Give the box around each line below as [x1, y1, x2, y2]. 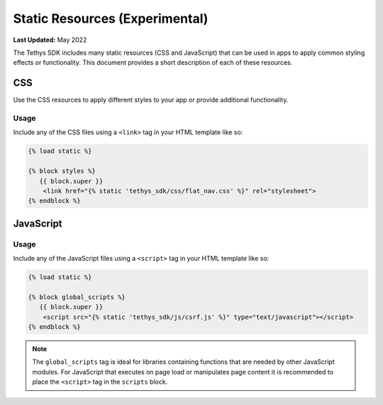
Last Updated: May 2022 [13, 36, 87, 44]
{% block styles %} [28, 167, 96, 175]
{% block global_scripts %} [28, 293, 126, 301]
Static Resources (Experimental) [13, 11, 209, 26]
